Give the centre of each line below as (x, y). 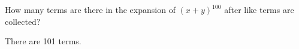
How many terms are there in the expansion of (90, 9)
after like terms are (259, 9)
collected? (23, 21)
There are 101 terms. (43, 41)
